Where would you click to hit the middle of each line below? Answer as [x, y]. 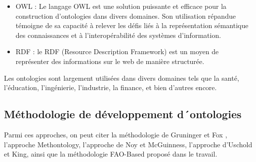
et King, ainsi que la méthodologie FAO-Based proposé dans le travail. [111, 154]
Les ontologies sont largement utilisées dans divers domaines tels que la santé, [122, 78]
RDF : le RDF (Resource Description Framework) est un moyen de [117, 51]
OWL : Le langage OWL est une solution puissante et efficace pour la [121, 6]
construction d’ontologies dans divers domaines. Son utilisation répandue [126, 16]
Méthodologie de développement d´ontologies [123, 114]
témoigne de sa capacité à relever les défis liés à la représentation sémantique [132, 25]
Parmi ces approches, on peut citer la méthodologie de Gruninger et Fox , [116, 134]
